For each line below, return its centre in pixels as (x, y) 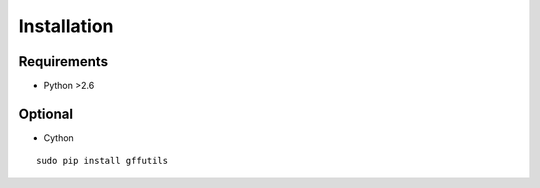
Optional (46, 113)
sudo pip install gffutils (102, 161)
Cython (58, 137)
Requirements (63, 61)
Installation (66, 26)
